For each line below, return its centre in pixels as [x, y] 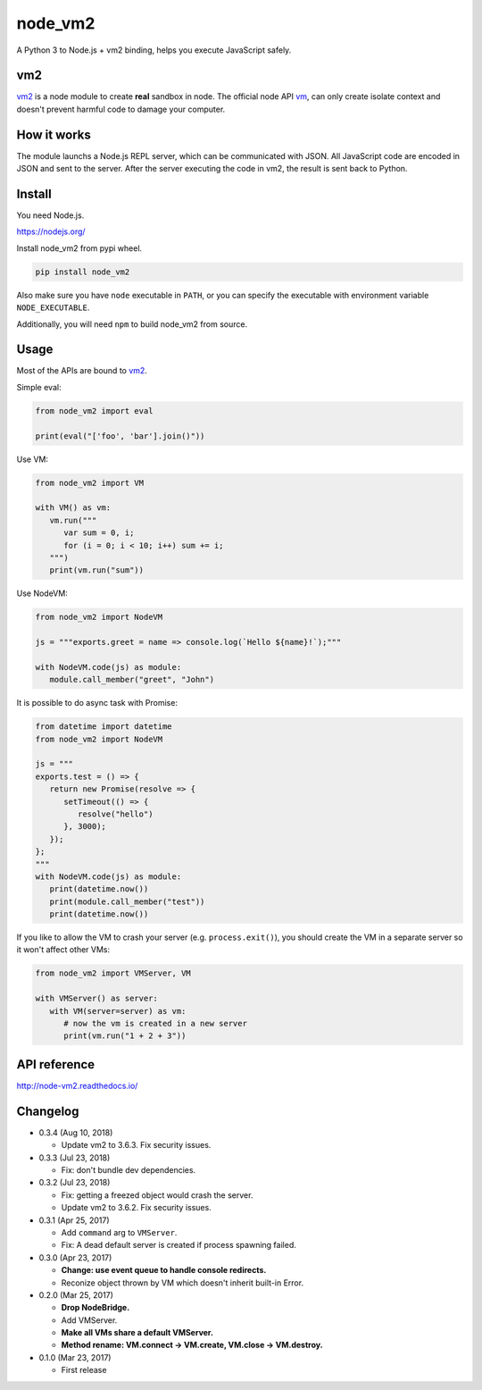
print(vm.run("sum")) [97, 570]
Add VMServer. [89, 1320]
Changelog [48, 1111]
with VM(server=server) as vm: [118, 1011]
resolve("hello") [115, 814]
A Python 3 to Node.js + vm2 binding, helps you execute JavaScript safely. [154, 50]
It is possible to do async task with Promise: [97, 703]
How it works [54, 134]
